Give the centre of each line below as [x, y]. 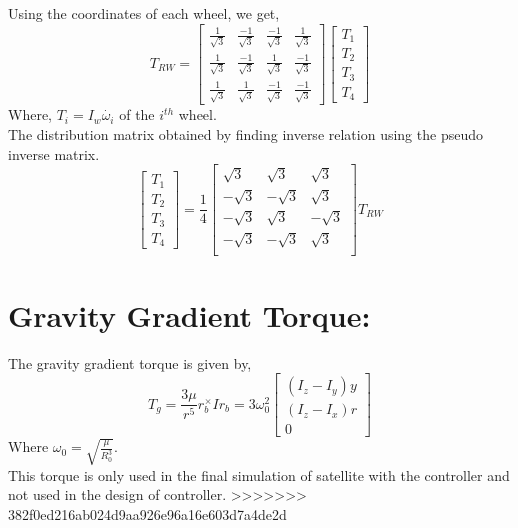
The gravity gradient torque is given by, [130, 362]
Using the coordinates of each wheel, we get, [144, 13]
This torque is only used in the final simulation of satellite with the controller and [259, 474]
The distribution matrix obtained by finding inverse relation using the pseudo [245, 133]
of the [137, 114]
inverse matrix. [54, 153]
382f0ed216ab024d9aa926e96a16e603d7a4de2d [147, 513]
